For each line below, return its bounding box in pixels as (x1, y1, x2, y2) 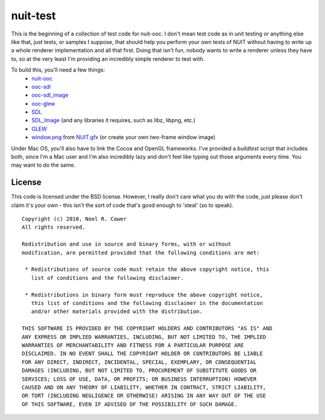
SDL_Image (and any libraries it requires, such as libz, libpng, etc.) (31, 117, 196, 124)
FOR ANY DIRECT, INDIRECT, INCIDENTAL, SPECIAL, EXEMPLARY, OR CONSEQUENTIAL (22, 359, 257, 365)
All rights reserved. (22, 224, 85, 231)
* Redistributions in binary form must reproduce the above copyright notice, (25, 291, 263, 298)
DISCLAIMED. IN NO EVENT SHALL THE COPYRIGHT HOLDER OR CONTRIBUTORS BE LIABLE (22, 350, 263, 357)
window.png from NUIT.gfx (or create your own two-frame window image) (31, 134, 216, 141)
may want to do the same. (11, 161, 76, 168)
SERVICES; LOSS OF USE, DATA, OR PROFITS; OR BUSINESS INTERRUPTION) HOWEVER (22, 375, 257, 382)
